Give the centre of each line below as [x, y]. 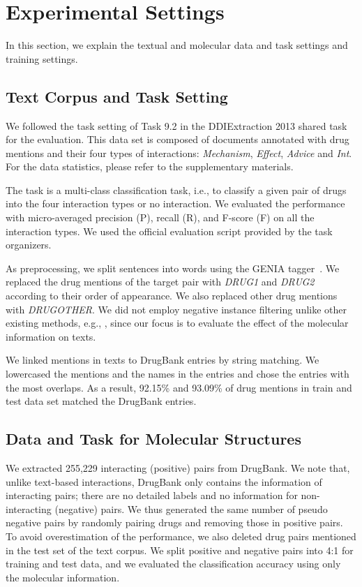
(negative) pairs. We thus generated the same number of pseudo [191, 508]
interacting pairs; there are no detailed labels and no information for [152, 495]
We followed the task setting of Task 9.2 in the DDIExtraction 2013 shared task [176, 125]
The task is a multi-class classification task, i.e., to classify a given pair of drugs [176, 190]
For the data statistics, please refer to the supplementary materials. [150, 166]
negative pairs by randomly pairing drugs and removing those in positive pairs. [174, 522]
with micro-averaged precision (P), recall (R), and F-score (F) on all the [160, 217]
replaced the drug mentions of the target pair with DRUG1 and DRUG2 [160, 282]
